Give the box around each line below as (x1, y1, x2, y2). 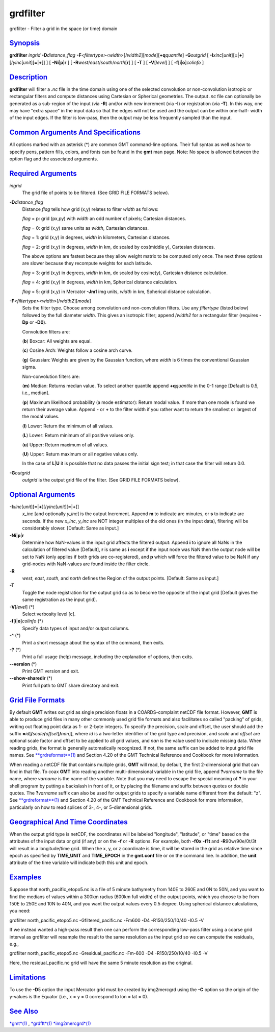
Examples (9, 873, 42, 882)
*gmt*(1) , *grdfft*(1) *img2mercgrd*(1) (9, 1020, 91, 1026)
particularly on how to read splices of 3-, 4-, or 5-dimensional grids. (9, 804, 153, 810)
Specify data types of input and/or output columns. (22, 625, 130, 631)
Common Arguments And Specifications (9, 128, 141, 137)
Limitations (9, 973, 46, 981)
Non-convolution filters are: (22, 373, 80, 379)
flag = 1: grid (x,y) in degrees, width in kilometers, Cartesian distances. (22, 234, 171, 241)
